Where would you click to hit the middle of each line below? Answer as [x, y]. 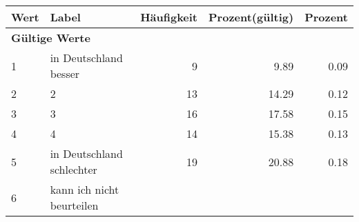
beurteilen [74, 205]
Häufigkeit [169, 17]
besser [65, 73]
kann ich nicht [85, 189]
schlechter [74, 169]
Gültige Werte [51, 38]
